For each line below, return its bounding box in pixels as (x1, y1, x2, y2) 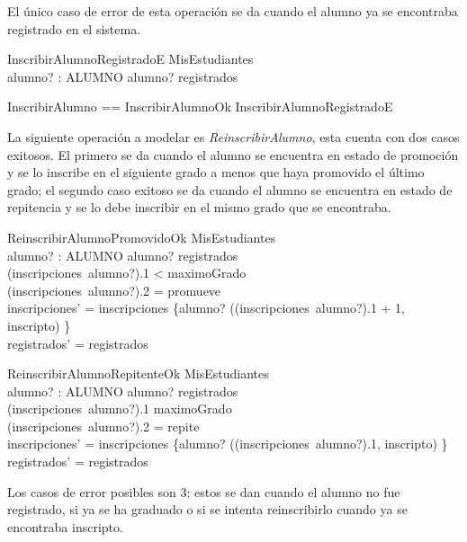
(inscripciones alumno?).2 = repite (7, 416, 200, 435)
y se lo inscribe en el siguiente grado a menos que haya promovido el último (7, 163, 425, 182)
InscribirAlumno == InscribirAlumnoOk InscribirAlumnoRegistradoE (7, 97, 393, 116)
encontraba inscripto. (7, 517, 123, 536)
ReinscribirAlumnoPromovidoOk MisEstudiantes (7, 227, 276, 246)
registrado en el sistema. (7, 19, 141, 38)
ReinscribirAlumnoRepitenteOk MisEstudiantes (7, 364, 269, 383)
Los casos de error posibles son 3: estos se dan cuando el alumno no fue (7, 482, 400, 501)
